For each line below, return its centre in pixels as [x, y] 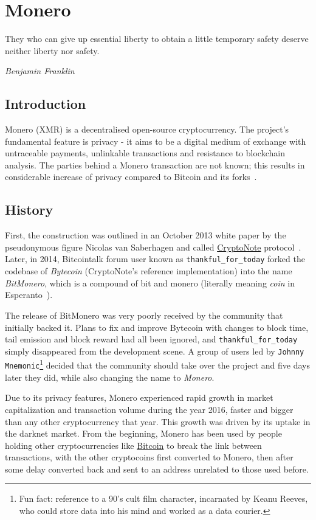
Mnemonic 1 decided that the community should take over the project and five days [158, 364]
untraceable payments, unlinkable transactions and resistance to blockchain [145, 153]
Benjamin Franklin [40, 71]
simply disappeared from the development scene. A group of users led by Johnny [155, 351]
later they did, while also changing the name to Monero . [110, 377]
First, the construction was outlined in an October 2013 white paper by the [146, 235]
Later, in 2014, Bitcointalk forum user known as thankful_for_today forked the [155, 259]
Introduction [46, 104]
